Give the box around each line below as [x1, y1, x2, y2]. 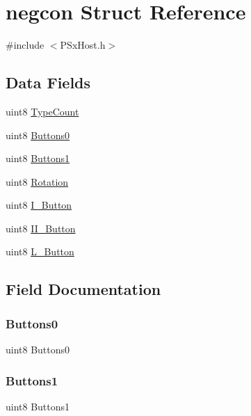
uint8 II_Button [6, 221, 76, 235]
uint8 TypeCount [6, 104, 79, 118]
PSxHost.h [60, 38, 106, 52]
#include [6, 38, 44, 52]
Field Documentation [6, 278, 161, 300]
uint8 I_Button [6, 198, 72, 212]
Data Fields [6, 72, 91, 93]
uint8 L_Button [6, 244, 74, 259]
